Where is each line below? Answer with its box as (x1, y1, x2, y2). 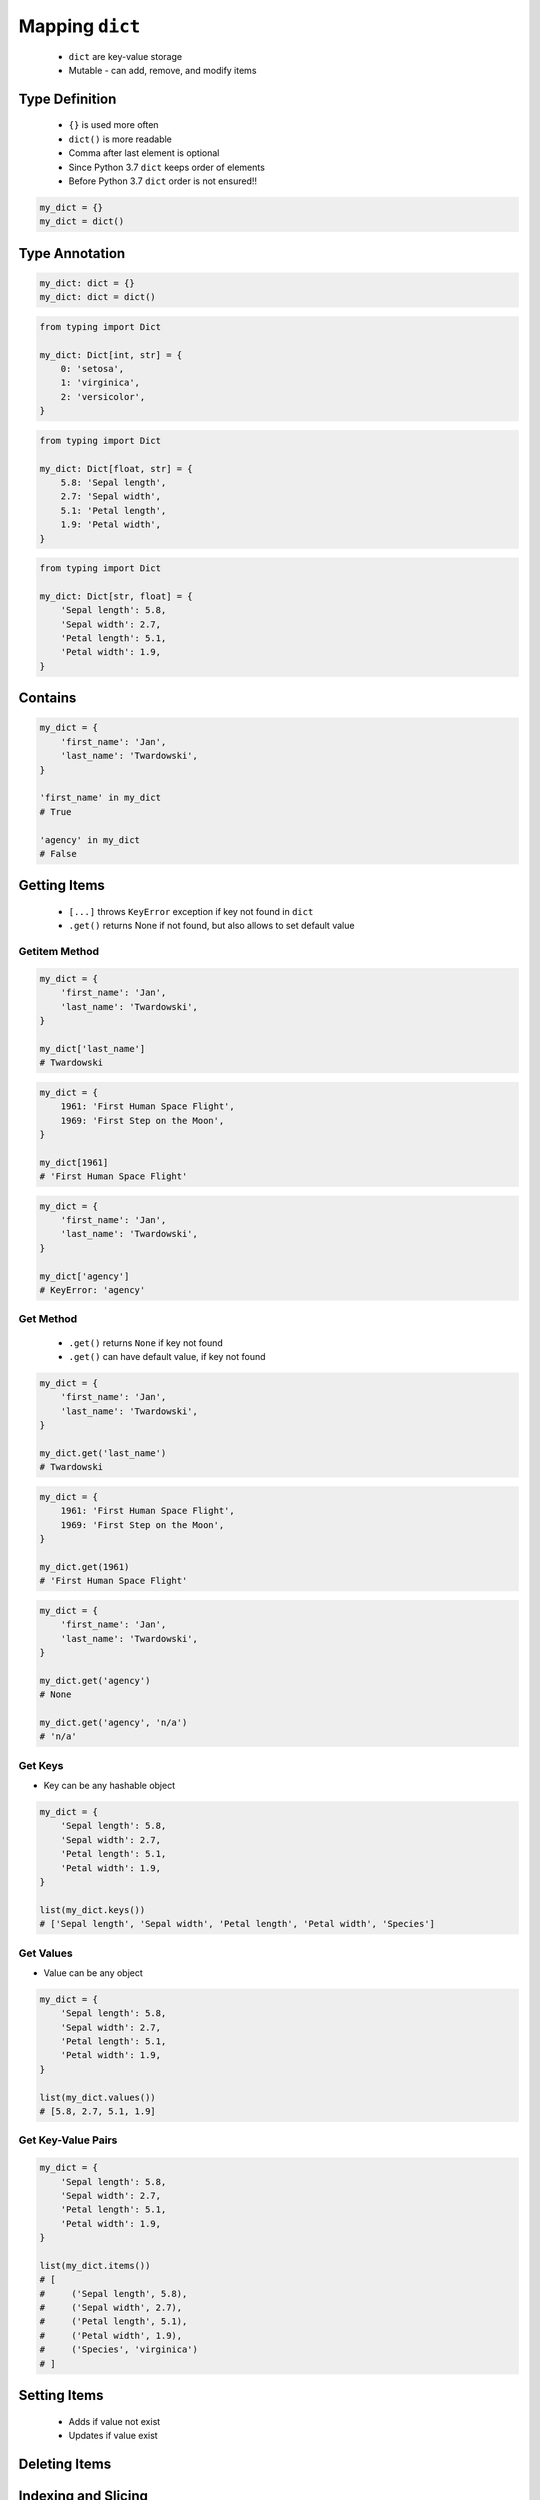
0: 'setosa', (60, 363, 125, 375)
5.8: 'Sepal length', (60, 476, 167, 488)
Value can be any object (43, 1966, 144, 1979)
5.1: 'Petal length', (60, 505, 167, 516)
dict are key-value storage (68, 50, 183, 62)
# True (39, 806, 72, 817)
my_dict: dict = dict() (39, 291, 157, 303)
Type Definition (18, 90, 117, 107)
